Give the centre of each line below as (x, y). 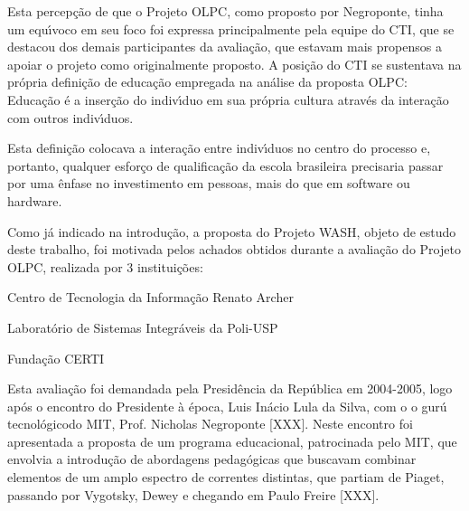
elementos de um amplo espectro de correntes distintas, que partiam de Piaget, (226, 477)
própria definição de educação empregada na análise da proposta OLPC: (207, 82)
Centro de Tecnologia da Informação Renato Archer (150, 297)
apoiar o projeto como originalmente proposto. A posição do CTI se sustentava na (234, 64)
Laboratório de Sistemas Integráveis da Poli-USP (143, 327)
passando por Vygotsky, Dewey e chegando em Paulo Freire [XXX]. (193, 494)
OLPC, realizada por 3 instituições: (105, 266)
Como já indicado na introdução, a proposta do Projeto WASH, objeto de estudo (232, 231)
